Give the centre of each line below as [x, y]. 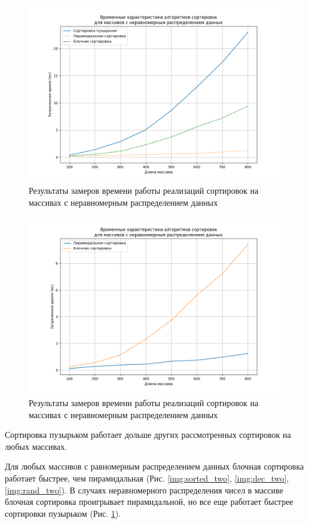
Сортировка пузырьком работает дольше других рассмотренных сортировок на [148, 435]
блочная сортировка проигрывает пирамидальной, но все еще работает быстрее [149, 502]
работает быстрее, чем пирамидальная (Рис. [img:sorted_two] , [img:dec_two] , [147, 478]
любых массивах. [36, 446]
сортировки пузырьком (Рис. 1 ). [63, 513]
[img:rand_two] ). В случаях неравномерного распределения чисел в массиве [144, 490]
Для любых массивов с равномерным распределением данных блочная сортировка [154, 466]
